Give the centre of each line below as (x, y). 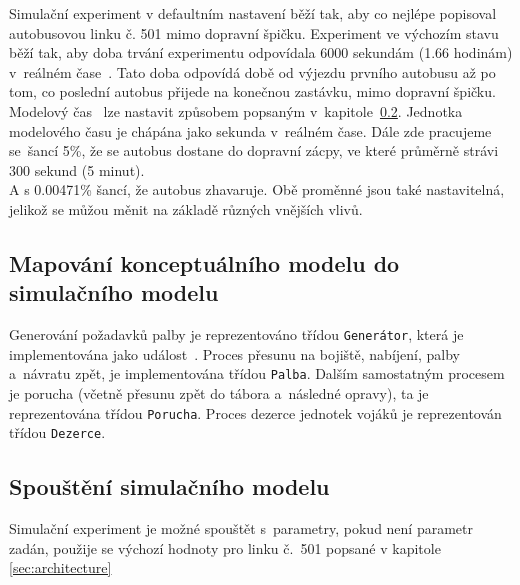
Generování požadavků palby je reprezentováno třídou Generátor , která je (236, 334)
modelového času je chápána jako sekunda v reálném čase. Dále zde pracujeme (250, 130)
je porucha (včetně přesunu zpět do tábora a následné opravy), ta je (219, 393)
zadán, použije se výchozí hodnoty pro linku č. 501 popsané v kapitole (225, 547)
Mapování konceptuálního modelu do (204, 262)
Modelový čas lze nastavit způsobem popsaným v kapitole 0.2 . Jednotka (236, 110)
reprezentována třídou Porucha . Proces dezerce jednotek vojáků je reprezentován (255, 412)
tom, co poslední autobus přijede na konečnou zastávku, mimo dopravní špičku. (252, 91)
